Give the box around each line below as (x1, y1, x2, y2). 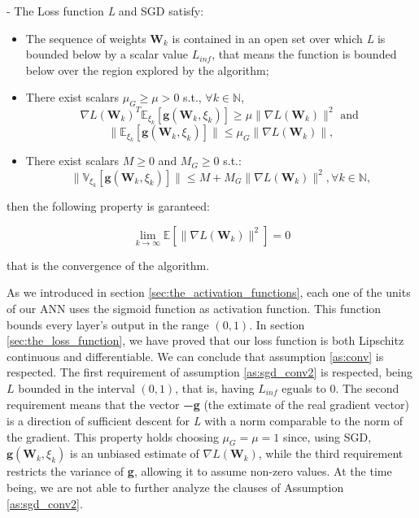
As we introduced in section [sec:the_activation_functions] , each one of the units (7, 284, 411, 301)
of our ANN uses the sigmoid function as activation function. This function (7, 299, 382, 316)
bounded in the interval (18, 379, 135, 396)
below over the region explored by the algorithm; (25, 61, 269, 78)
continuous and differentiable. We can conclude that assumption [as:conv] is (7, 347, 384, 364)
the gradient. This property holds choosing (7, 428, 219, 445)
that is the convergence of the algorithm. (7, 256, 210, 273)
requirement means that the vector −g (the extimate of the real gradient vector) (7, 396, 409, 413)
